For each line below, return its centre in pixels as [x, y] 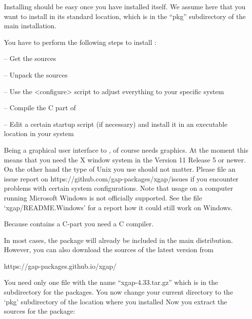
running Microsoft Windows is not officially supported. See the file [103, 197]
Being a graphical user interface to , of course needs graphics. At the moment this [126, 150]
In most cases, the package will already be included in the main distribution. [118, 240]
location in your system [39, 133]
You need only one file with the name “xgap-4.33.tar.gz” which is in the [111, 282]
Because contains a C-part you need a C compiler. [79, 224]
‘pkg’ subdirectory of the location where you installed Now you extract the [116, 301]
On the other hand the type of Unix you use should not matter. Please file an [120, 169]
